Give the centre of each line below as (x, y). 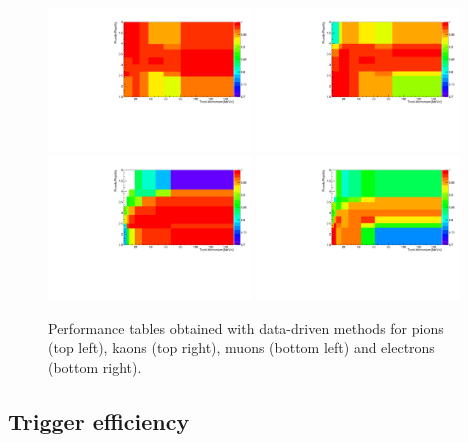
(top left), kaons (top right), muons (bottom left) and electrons (241, 347)
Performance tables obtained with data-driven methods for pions (246, 327)
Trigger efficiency (99, 421)
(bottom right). (95, 367)
